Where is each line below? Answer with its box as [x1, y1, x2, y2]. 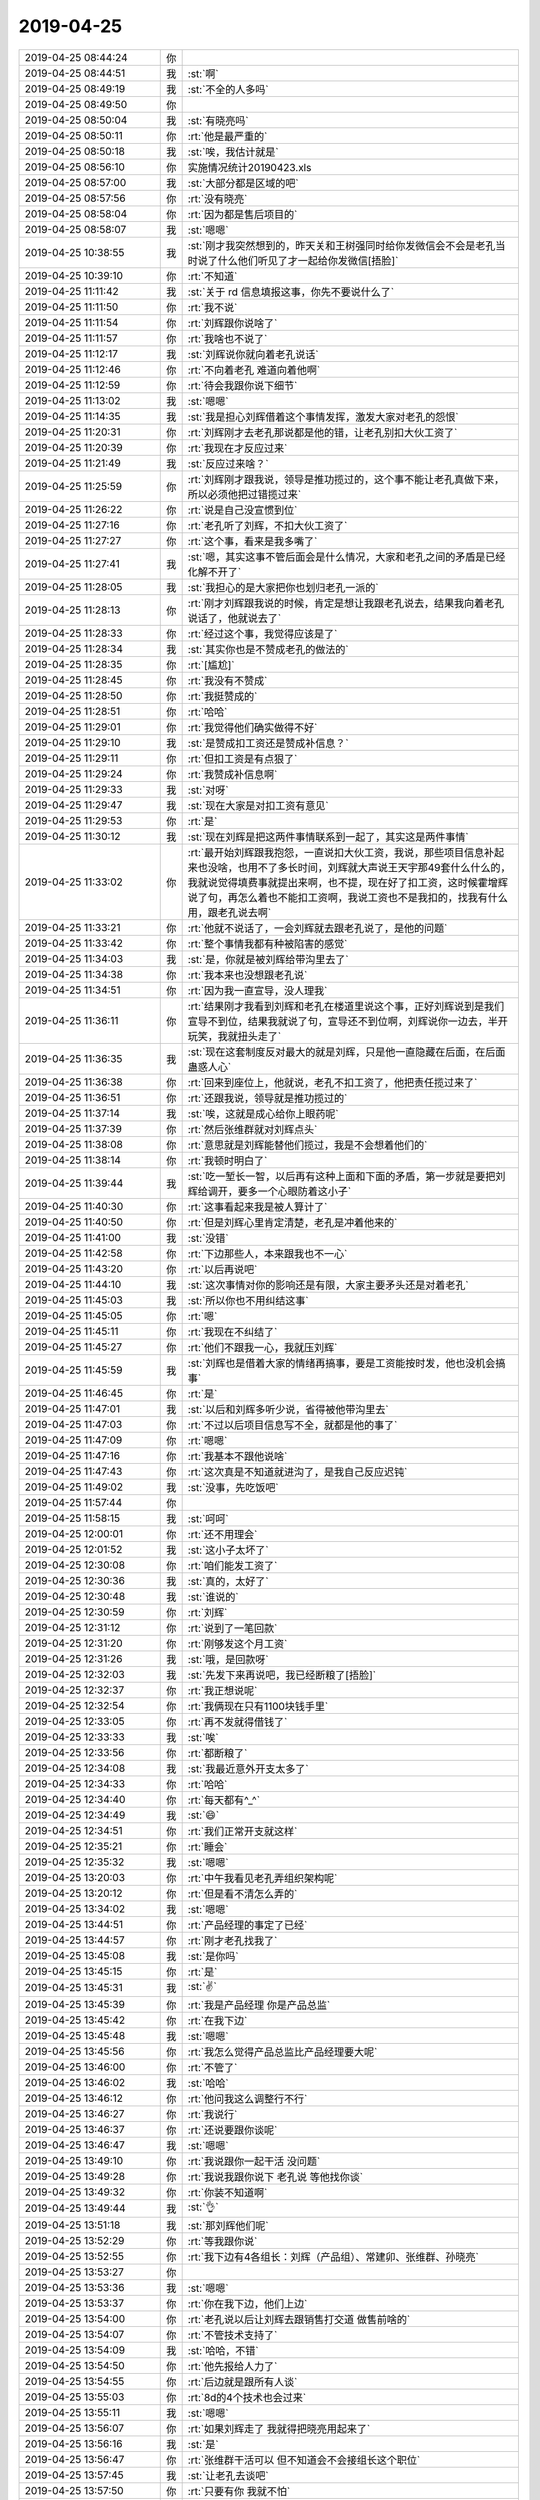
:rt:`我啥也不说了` [187, 331, 268, 345]
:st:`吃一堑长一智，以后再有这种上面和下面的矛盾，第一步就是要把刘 [187, 1169, 506, 1183]
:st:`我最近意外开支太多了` [187, 1761, 309, 1775]
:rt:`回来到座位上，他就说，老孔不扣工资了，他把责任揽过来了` [187, 1075, 478, 1089]
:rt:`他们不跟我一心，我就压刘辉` [187, 1340, 338, 1354]
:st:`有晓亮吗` [187, 113, 249, 127]
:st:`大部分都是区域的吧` [187, 176, 299, 190]
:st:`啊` [187, 66, 219, 80]
